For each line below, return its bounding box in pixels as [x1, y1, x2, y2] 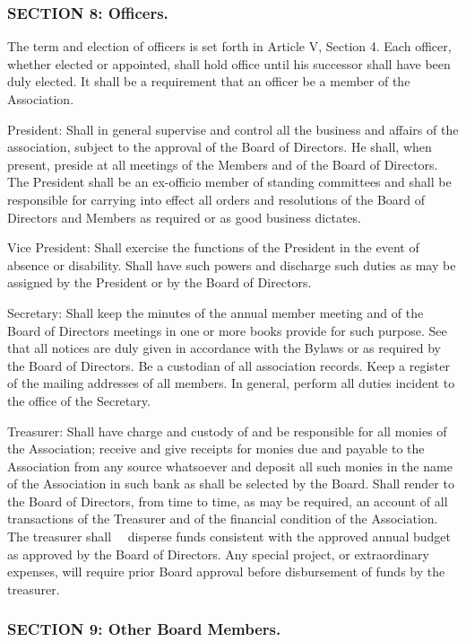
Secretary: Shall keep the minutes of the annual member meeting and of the [7, 303, 424, 321]
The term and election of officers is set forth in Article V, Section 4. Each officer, [7, 37, 452, 56]
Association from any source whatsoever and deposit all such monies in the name [7, 456, 453, 475]
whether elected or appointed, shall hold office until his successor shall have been [7, 54, 451, 73]
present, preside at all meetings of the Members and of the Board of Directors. [7, 154, 438, 173]
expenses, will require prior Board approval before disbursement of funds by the [7, 562, 445, 581]
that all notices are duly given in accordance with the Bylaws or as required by [7, 339, 441, 357]
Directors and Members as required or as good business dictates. [7, 207, 361, 226]
